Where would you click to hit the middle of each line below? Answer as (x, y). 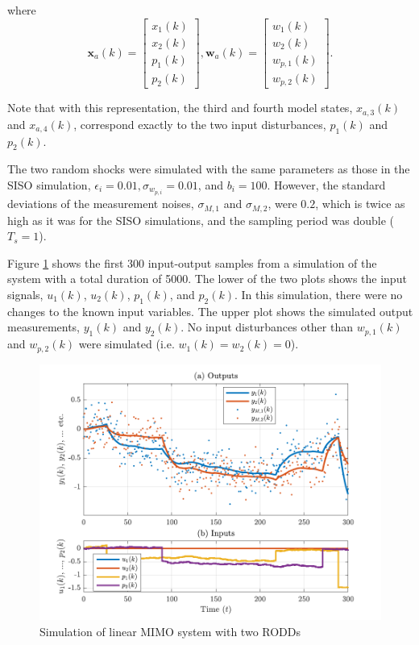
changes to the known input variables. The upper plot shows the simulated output (210, 311)
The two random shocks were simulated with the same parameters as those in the (209, 169)
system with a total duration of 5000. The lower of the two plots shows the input (207, 279)
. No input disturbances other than (267, 327)
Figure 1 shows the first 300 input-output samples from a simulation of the (192, 262)
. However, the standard (326, 184)
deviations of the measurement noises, (101, 204)
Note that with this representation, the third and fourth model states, (180, 108)
